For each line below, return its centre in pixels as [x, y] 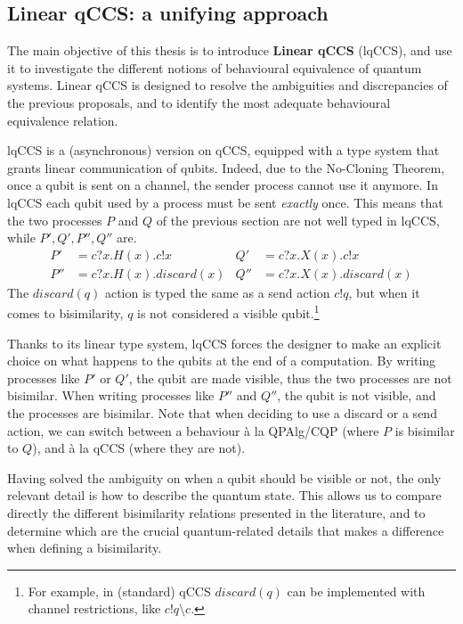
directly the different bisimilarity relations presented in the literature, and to [216, 512]
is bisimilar [425, 430]
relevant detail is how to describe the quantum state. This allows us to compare [224, 495]
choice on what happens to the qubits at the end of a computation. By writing [222, 361]
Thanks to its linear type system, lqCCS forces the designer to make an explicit [224, 343]
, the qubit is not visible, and [357, 395]
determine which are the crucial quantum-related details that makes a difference [226, 530]
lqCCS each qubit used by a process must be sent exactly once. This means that [225, 202]
